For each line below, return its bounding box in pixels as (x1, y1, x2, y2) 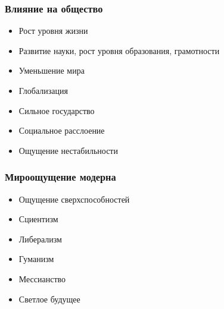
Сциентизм (18, 213, 58, 225)
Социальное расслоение (18, 124, 105, 137)
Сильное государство (18, 104, 95, 116)
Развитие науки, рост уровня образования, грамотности (18, 44, 220, 56)
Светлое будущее (18, 292, 80, 305)
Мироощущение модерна (5, 169, 116, 184)
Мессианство (18, 272, 66, 285)
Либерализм (18, 232, 62, 245)
